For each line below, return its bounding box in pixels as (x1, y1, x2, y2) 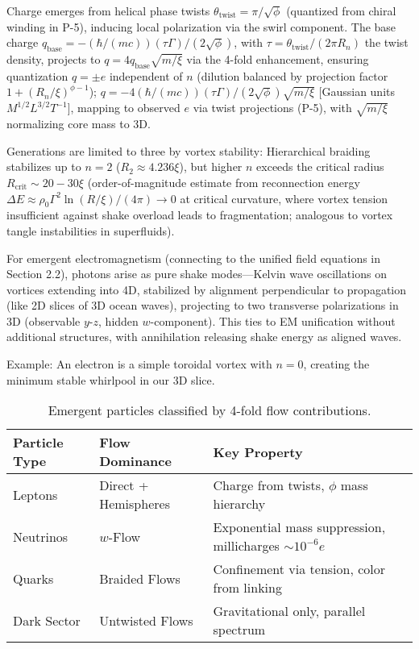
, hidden (98, 312, 139, 329)
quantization (6, 67, 68, 84)
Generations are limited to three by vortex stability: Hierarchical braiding (6, 142, 371, 159)
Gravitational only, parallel (213, 601, 366, 621)
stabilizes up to (6, 158, 81, 175)
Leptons (13, 485, 58, 504)
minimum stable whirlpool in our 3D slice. (6, 371, 215, 388)
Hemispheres (99, 494, 170, 514)
